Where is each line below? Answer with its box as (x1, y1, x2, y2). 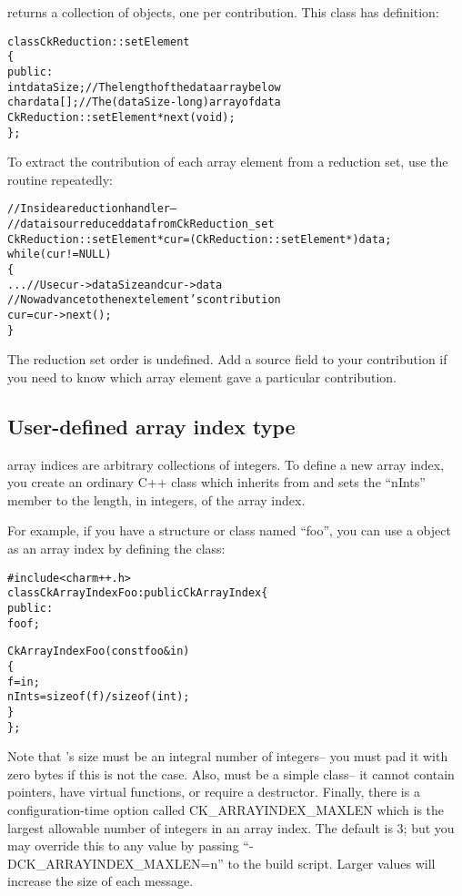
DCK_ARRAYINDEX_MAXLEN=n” (7, 853, 224, 872)
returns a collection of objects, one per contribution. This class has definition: (7, 3, 439, 21)
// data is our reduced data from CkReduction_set (7, 218, 275, 231)
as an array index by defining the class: (7, 539, 226, 558)
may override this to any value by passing (7, 836, 239, 855)
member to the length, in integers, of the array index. (7, 490, 306, 509)
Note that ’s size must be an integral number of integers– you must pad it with (7, 747, 448, 766)
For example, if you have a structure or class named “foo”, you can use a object (7, 521, 451, 540)
